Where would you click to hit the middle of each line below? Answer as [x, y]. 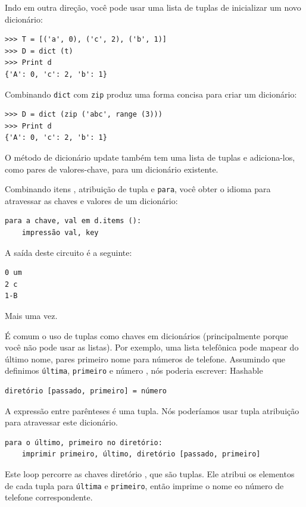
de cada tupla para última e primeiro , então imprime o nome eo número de [144, 485]
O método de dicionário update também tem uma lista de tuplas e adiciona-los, [150, 157]
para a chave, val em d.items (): [73, 221]
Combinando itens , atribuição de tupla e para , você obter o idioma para [138, 189]
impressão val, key [60, 233]
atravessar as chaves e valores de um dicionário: [91, 200]
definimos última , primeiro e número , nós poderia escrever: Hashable [134, 370]
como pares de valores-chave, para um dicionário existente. [112, 169]
